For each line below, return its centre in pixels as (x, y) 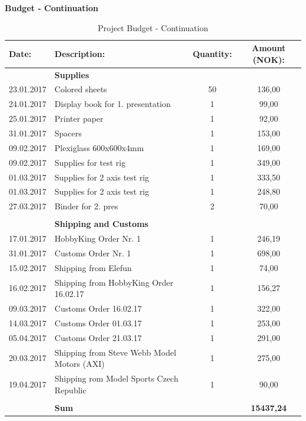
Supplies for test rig (90, 162)
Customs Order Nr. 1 (93, 253)
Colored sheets (81, 89)
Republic (70, 390)
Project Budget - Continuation (153, 27)
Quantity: (212, 53)
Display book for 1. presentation (113, 104)
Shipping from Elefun (93, 267)
